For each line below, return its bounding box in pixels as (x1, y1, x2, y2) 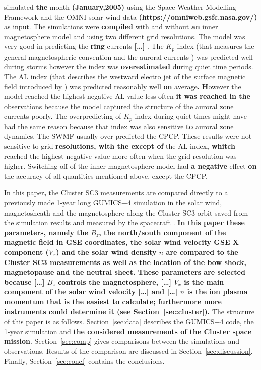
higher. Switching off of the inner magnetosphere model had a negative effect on (4, 161, 257, 171)
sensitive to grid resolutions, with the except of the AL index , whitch (4, 141, 235, 151)
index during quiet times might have (135, 111, 247, 121)
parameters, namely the (4, 227, 88, 237)
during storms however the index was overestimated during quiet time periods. (4, 61, 253, 72)
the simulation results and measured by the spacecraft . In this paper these (4, 217, 245, 228)
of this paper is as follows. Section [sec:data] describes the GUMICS (4, 316, 215, 327)
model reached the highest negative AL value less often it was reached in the (4, 91, 250, 101)
